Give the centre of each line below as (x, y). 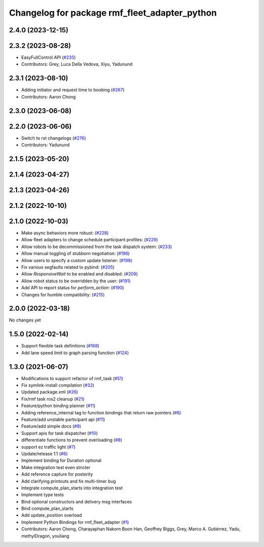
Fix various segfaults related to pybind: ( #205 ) (68, 267)
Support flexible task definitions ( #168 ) (60, 346)
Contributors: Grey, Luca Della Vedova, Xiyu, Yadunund (77, 64)
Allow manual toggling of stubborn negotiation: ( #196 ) (76, 253)
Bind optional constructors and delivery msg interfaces (77, 501)
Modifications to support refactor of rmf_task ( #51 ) (72, 378)
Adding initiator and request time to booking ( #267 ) (73, 90)
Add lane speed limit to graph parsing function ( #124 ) (75, 353)
